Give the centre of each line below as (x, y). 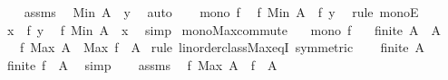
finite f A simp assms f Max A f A (142, 64)
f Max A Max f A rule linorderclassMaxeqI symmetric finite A (222, 47)
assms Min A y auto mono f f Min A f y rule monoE (221, 12)
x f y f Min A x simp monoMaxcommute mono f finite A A (224, 29)
